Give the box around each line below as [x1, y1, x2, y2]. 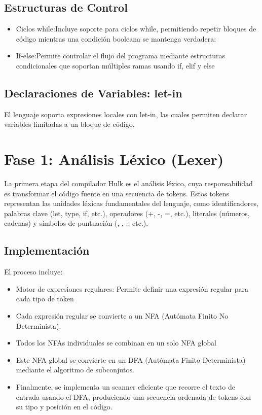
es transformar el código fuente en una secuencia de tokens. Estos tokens [4, 188, 230, 198]
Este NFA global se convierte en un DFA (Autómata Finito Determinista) [16, 354, 246, 365]
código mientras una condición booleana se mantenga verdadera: [16, 33, 216, 44]
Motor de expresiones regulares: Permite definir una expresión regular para [16, 283, 249, 294]
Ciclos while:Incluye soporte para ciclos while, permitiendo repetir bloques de [16, 23, 256, 34]
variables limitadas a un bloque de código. [4, 119, 135, 129]
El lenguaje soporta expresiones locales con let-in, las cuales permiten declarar [4, 109, 247, 119]
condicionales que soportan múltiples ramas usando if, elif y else [16, 60, 215, 71]
